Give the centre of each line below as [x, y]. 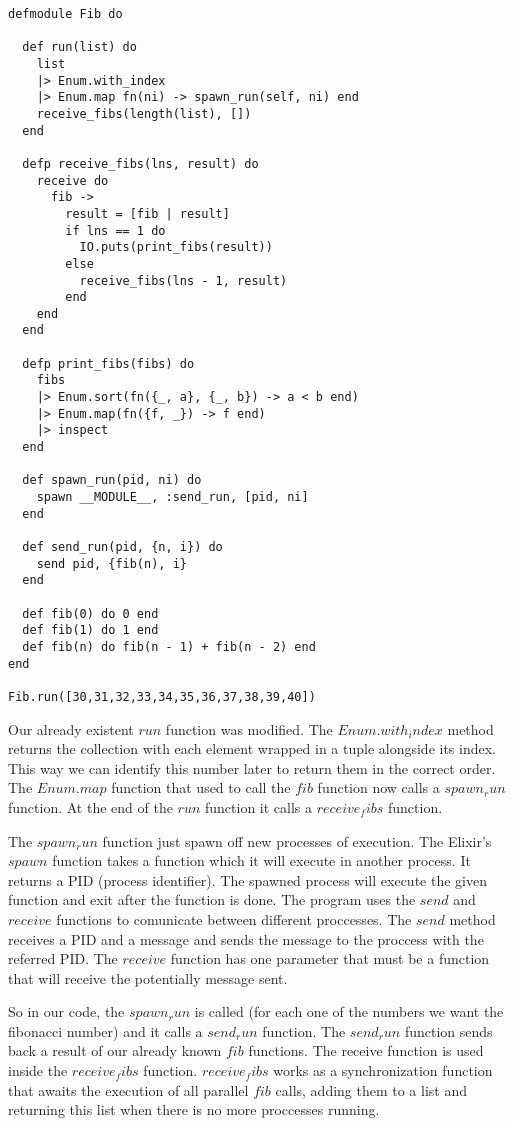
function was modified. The [249, 728]
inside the [38, 1070]
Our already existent [71, 728]
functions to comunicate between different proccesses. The [234, 918]
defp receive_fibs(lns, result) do [140, 163]
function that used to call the [201, 787]
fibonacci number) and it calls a [105, 1030]
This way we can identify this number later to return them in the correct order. [252, 767]
